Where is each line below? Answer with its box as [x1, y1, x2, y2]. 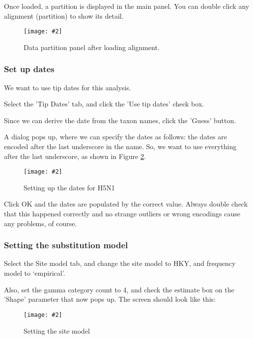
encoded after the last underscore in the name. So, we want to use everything [4, 141, 237, 152]
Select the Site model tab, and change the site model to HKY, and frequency [4, 258, 236, 268]
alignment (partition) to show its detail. [4, 10, 124, 21]
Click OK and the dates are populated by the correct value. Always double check [4, 199, 248, 209]
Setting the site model [24, 325, 90, 336]
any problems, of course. [4, 218, 77, 228]
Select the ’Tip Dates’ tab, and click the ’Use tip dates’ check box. [4, 99, 204, 109]
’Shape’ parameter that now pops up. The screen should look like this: [4, 294, 216, 304]
